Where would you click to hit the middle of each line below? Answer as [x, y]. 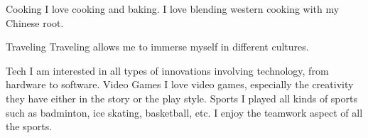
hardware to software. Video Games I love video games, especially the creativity [180, 84]
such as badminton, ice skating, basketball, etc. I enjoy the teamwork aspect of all [184, 112]
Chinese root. [35, 22]
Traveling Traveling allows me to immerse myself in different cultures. [157, 47]
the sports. [29, 126]
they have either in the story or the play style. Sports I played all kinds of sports [182, 98]
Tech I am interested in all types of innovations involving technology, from [167, 70]
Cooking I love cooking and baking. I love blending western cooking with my [173, 9]
